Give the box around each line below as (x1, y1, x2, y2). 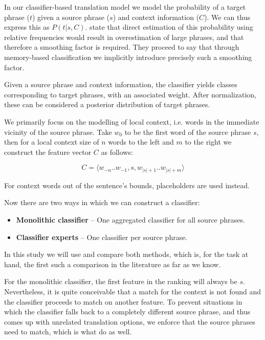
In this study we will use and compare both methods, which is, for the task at (4, 249, 249, 259)
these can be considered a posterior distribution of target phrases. (4, 99, 210, 110)
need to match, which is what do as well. (4, 326, 132, 337)
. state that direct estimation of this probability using (85, 22, 253, 32)
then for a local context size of (4, 136, 99, 147)
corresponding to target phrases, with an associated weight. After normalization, (4, 89, 256, 99)
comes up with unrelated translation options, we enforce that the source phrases (4, 316, 255, 327)
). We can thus (204, 11, 251, 22)
